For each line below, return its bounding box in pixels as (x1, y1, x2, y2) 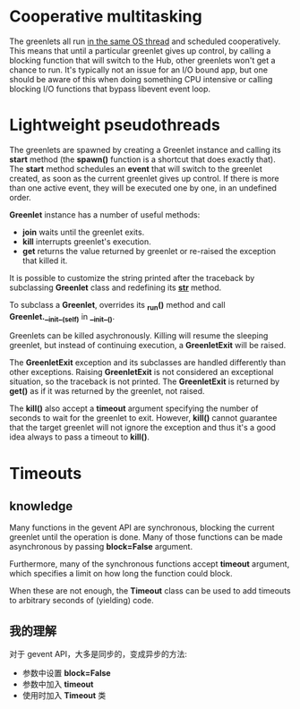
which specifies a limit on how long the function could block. (9, 568, 233, 579)
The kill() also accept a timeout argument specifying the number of (9, 403, 259, 414)
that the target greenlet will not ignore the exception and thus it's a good (9, 423, 276, 433)
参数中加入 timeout (21, 679, 94, 690)
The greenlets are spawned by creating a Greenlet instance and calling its (9, 144, 282, 155)
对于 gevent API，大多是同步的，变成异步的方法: (9, 649, 188, 660)
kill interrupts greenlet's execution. (21, 235, 152, 247)
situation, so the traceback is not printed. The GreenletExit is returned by (9, 376, 280, 387)
